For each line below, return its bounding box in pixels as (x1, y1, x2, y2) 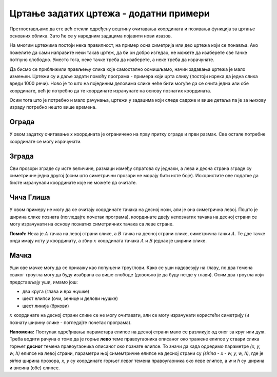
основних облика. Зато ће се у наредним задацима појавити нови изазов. (9, 32, 172, 39)
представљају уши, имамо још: (9, 279, 78, 285)
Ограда (9, 118, 35, 126)
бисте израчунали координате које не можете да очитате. (9, 180, 137, 186)
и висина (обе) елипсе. (9, 365, 60, 371)
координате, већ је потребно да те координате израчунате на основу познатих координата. (9, 87, 211, 93)
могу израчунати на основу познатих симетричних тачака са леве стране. (9, 221, 174, 227)
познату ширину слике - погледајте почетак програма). (9, 319, 132, 326)
